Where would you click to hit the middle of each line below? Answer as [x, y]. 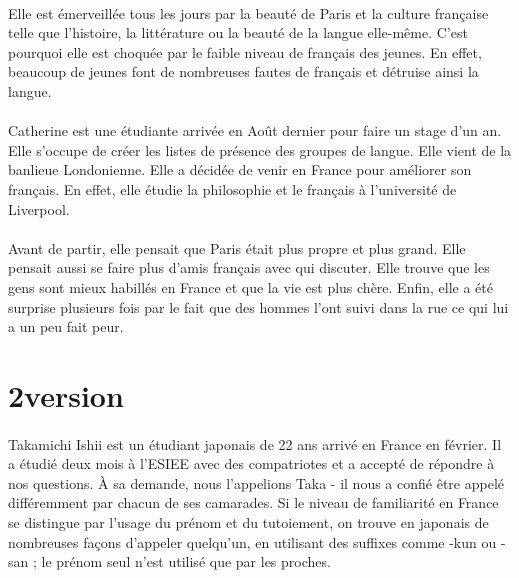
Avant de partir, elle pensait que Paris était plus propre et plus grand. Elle [237, 247]
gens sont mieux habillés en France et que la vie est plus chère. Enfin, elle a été [250, 286]
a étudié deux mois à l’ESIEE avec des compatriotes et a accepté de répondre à [251, 463]
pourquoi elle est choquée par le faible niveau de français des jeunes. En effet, [245, 51]
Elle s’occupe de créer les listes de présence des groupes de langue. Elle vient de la [260, 149]
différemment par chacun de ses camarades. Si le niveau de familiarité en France [253, 502]
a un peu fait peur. [66, 326]
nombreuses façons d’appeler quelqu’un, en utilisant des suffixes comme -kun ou [252, 541]
